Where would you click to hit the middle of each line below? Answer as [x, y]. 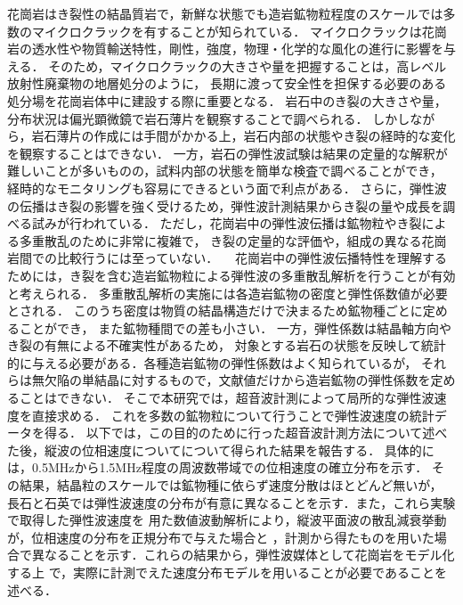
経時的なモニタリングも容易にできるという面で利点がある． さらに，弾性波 [227, 188]
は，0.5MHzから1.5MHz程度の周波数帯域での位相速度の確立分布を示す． [218, 467]
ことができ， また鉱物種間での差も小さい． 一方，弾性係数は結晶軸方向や [235, 327]
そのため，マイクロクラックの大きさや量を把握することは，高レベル [248, 65]
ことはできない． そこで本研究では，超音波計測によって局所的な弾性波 [227, 398]
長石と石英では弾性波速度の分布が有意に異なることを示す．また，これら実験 [231, 502]
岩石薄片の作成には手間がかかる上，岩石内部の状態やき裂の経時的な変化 [244, 136]
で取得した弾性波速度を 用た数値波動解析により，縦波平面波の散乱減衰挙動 [227, 520]
